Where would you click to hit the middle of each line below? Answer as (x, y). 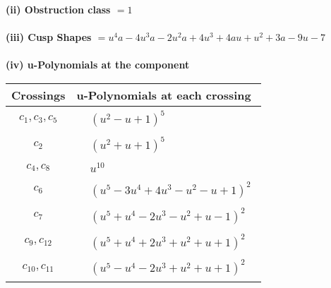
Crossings (38, 95)
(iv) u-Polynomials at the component (98, 65)
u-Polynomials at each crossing (164, 95)
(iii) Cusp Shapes (49, 37)
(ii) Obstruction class (58, 9)
